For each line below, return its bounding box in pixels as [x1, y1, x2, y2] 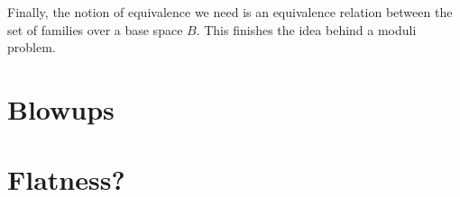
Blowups [7, 90, 115, 127]
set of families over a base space [7, 20, 183, 39]
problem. [7, 38, 56, 57]
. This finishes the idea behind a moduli [196, 20, 417, 39]
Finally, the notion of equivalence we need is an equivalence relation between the [7, 3, 453, 21]
